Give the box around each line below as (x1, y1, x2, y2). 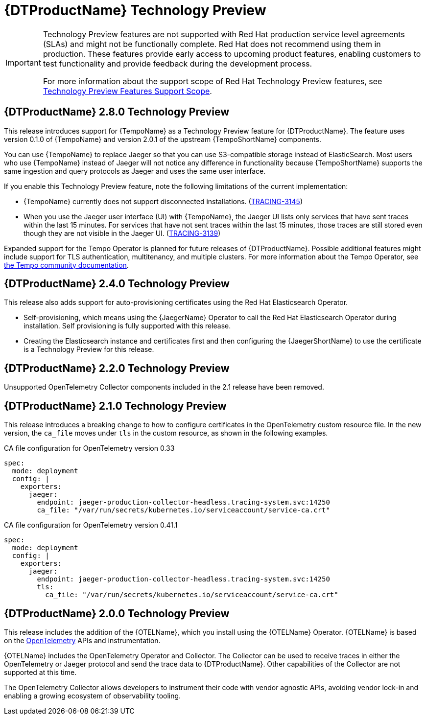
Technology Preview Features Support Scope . (43, 86, 212, 96)
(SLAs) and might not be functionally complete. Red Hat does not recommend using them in (43, 39, 381, 49)
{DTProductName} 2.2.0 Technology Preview (4, 362, 230, 374)
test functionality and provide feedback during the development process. (43, 58, 312, 69)
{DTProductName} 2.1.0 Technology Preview (4, 399, 227, 412)
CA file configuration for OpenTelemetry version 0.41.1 (4, 521, 178, 530)
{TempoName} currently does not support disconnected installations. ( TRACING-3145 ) (24, 197, 303, 206)
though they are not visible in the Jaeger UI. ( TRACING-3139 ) (24, 229, 221, 237)
